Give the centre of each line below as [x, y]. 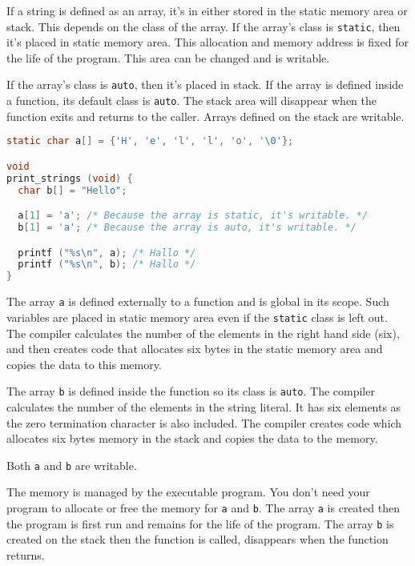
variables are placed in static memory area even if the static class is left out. [197, 317]
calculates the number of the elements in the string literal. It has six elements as [204, 406]
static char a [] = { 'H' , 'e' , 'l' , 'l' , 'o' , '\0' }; [150, 141]
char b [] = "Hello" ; [73, 190]
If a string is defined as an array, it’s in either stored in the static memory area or [207, 10]
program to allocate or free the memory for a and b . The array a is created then [203, 507]
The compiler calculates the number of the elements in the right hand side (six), [203, 333]
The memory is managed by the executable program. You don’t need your [188, 492]
